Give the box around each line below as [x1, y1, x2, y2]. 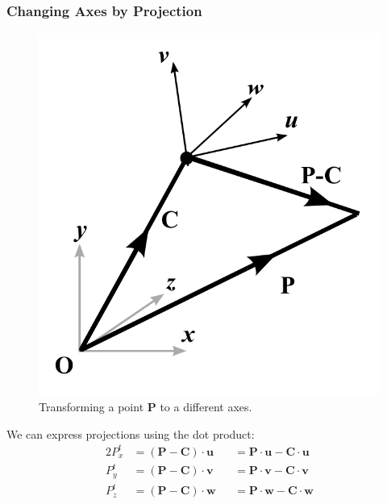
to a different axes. [160, 398, 252, 415]
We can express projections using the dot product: [6, 425, 255, 442]
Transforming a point [39, 398, 144, 415]
